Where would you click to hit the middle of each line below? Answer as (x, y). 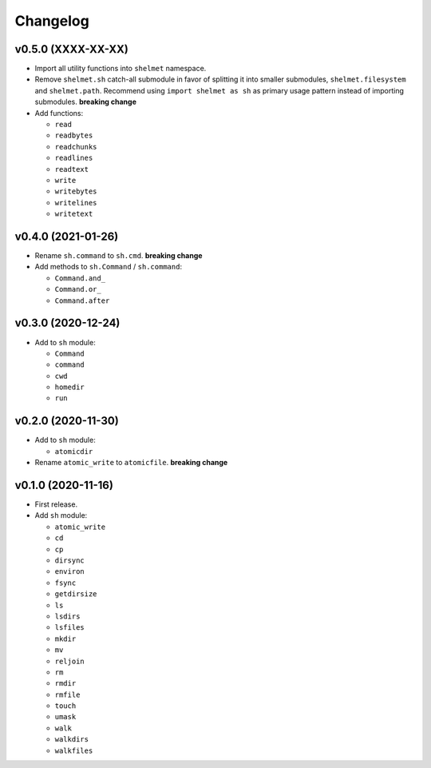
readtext (72, 169)
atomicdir (74, 451)
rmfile (67, 694)
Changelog (52, 21)
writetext (74, 214)
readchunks (76, 147)
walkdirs (72, 740)
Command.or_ (78, 289)
